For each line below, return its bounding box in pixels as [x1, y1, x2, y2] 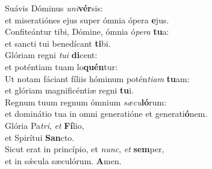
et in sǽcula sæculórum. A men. [5, 154, 122, 167]
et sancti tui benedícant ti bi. [5, 37, 111, 49]
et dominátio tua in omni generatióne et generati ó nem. [5, 107, 208, 120]
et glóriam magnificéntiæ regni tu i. [5, 84, 134, 96]
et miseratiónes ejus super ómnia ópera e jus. [5, 13, 169, 26]
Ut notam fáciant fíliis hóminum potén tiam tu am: [5, 72, 190, 84]
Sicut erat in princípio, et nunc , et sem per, [5, 143, 164, 155]
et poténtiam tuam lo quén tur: [5, 60, 118, 73]
